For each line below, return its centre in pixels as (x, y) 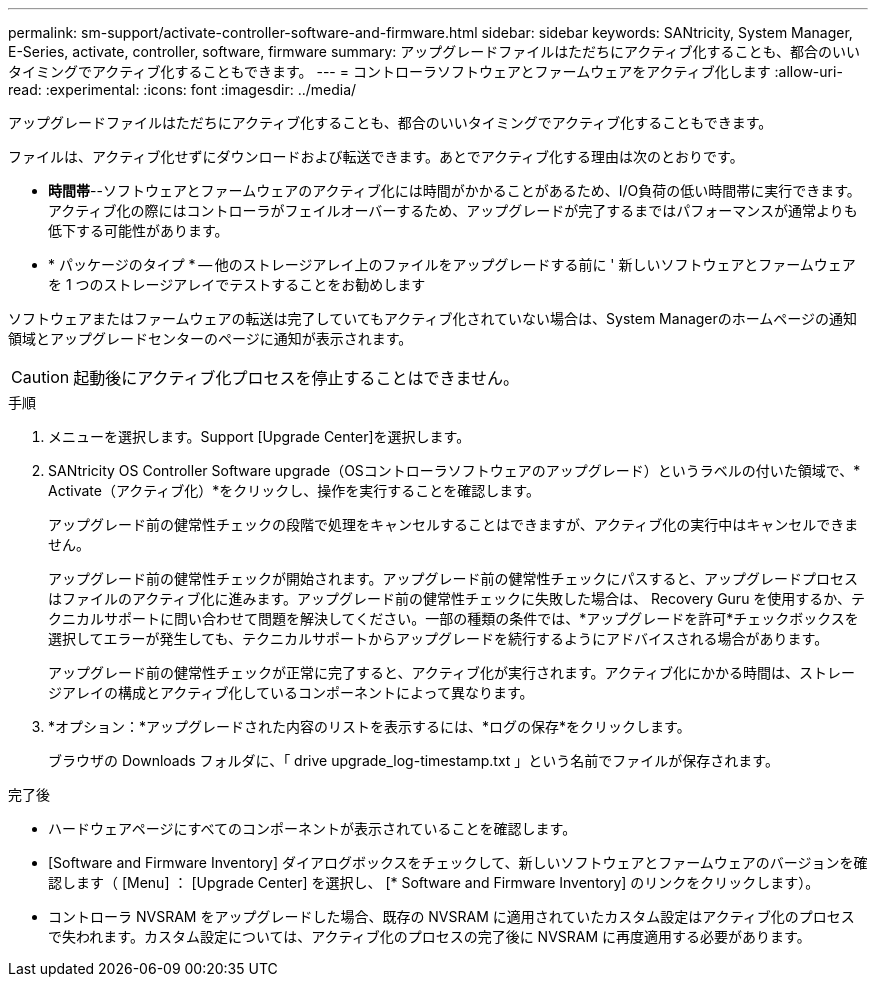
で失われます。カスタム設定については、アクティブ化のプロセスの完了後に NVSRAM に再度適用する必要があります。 (429, 936)
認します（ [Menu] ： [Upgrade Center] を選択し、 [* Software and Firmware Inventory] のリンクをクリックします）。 (434, 882)
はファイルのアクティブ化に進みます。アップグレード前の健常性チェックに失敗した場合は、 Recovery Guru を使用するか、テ (457, 598)
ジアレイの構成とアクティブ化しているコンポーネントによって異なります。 (291, 692)
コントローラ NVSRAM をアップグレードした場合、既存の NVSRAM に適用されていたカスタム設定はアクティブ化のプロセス (451, 916)
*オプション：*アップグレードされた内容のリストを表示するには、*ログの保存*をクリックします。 (369, 726)
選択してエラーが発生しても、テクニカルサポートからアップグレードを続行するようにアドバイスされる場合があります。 (438, 638)
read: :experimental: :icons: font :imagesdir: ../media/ (182, 89)
